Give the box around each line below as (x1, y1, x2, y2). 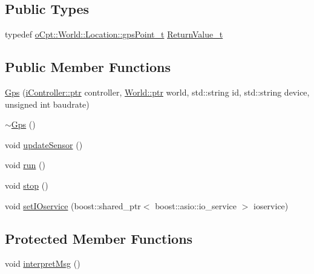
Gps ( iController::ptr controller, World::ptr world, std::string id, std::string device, (5, 86, 310, 98)
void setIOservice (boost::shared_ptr (5, 199, 141, 212)
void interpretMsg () (5, 257, 80, 270)
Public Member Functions (5, 57, 171, 76)
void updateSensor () (5, 138, 83, 151)
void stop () (5, 178, 48, 191)
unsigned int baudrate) (5, 97, 90, 110)
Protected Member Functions (5, 229, 193, 247)
